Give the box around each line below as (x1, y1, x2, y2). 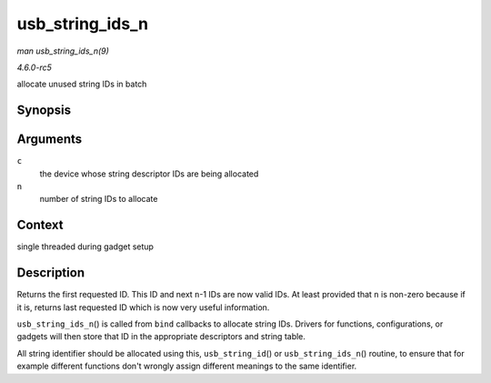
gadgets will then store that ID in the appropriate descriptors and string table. (16, 331, 306, 342)
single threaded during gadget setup (16, 241, 155, 252)
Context (16, 217, 64, 233)
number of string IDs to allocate (39, 194, 158, 205)
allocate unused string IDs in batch (16, 78, 147, 90)
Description (16, 265, 85, 281)
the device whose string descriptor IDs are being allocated (39, 168, 259, 179)
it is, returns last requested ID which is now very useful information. (16, 301, 270, 313)
